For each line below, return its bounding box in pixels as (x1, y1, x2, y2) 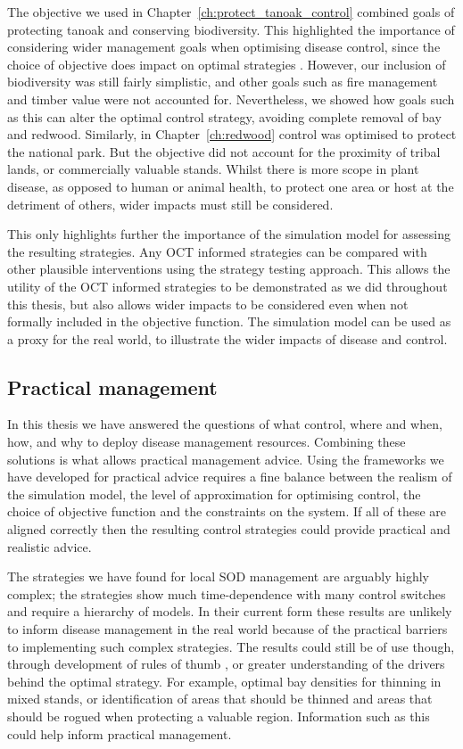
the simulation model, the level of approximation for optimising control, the (7, 484, 421, 503)
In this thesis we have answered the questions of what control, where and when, (7, 415, 442, 433)
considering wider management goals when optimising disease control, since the (7, 37, 441, 56)
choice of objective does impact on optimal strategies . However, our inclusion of (7, 54, 446, 73)
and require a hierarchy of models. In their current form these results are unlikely (7, 602, 452, 621)
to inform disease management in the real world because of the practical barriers (7, 620, 448, 638)
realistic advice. (7, 537, 92, 556)
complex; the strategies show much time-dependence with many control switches (7, 584, 446, 603)
